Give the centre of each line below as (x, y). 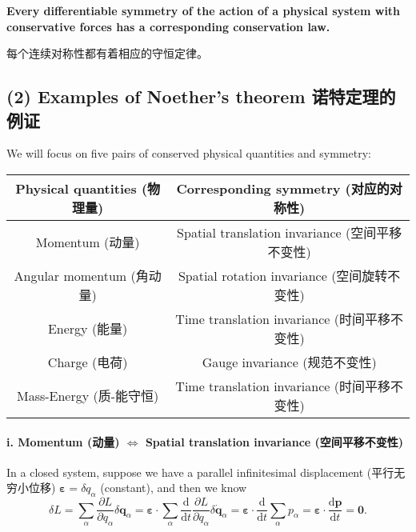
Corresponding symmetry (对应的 (283, 188)
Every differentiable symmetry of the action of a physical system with (204, 10)
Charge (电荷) (88, 362)
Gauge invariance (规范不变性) (289, 362)
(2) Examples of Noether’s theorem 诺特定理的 (201, 96)
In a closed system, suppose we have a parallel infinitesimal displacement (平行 (200, 472)
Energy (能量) (88, 328)
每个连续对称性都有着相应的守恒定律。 (107, 53)
